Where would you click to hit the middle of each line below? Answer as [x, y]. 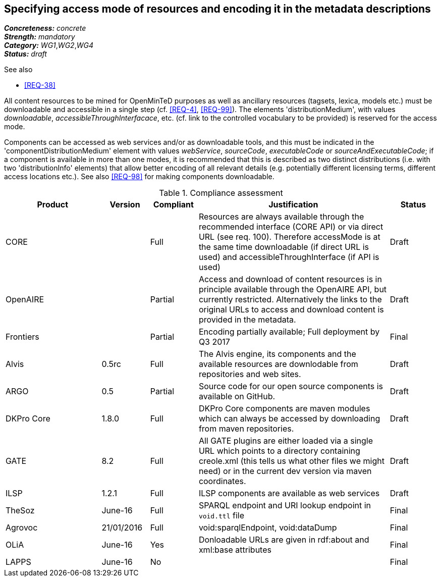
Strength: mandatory [40, 37]
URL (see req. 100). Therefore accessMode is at [289, 237]
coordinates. [222, 481]
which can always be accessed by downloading [289, 419]
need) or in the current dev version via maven [285, 471]
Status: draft [25, 54]
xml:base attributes [235, 550]
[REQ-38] [40, 85]
